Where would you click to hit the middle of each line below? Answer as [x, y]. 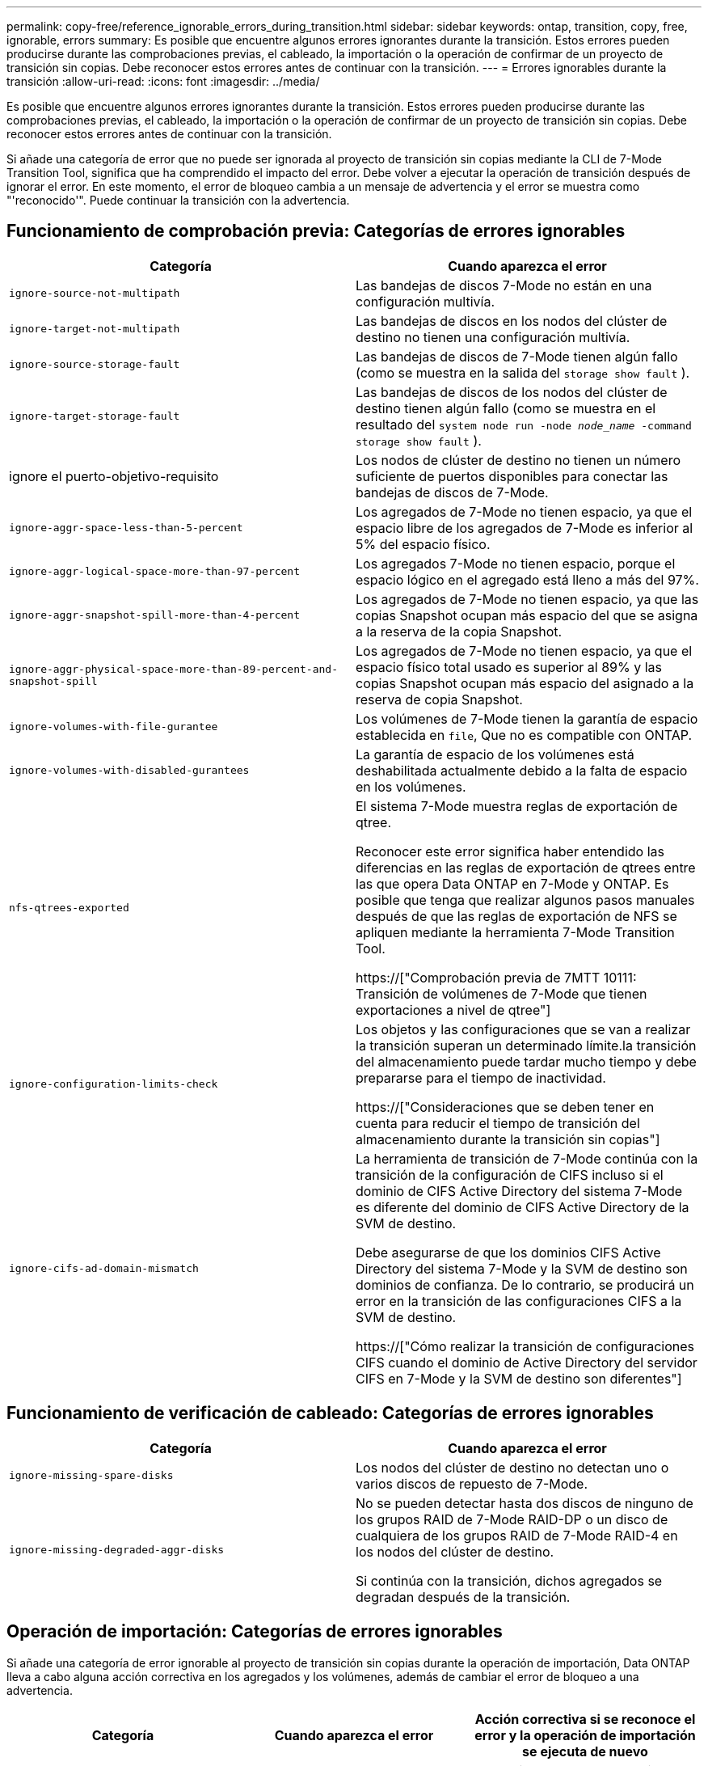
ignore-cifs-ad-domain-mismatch [104, 1269]
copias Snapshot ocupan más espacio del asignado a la [525, 683]
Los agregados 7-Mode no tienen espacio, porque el [516, 563]
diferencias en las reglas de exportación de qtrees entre [526, 867]
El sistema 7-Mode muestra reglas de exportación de [517, 806]
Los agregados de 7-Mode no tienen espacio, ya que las [527, 599]
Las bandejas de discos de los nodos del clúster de [512, 392]
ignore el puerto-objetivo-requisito [114, 476]
